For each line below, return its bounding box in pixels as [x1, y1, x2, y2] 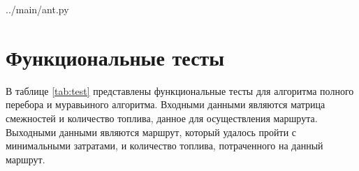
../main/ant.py [6, 2, 69, 16]
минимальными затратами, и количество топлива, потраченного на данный [6, 138, 323, 153]
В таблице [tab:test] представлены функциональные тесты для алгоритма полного [6, 83, 354, 98]
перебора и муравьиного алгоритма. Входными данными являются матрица [6, 97, 325, 112]
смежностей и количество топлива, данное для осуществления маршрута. [6, 110, 318, 125]
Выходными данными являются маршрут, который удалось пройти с [6, 124, 297, 139]
